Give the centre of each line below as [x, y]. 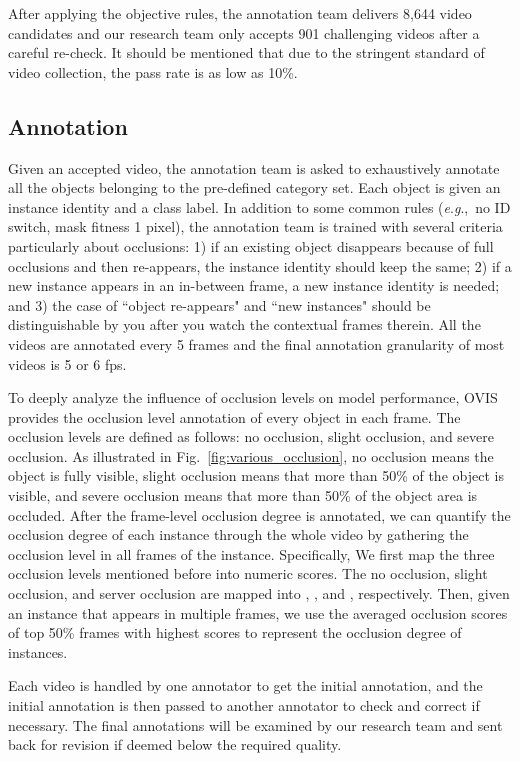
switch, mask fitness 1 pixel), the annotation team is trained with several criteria [255, 226]
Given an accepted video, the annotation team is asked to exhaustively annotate [254, 167]
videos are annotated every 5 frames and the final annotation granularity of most [256, 343]
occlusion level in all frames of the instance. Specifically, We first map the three [251, 553]
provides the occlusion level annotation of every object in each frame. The [234, 416]
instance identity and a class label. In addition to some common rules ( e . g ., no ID [259, 206]
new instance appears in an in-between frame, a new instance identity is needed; [254, 285]
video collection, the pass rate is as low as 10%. [153, 71]
